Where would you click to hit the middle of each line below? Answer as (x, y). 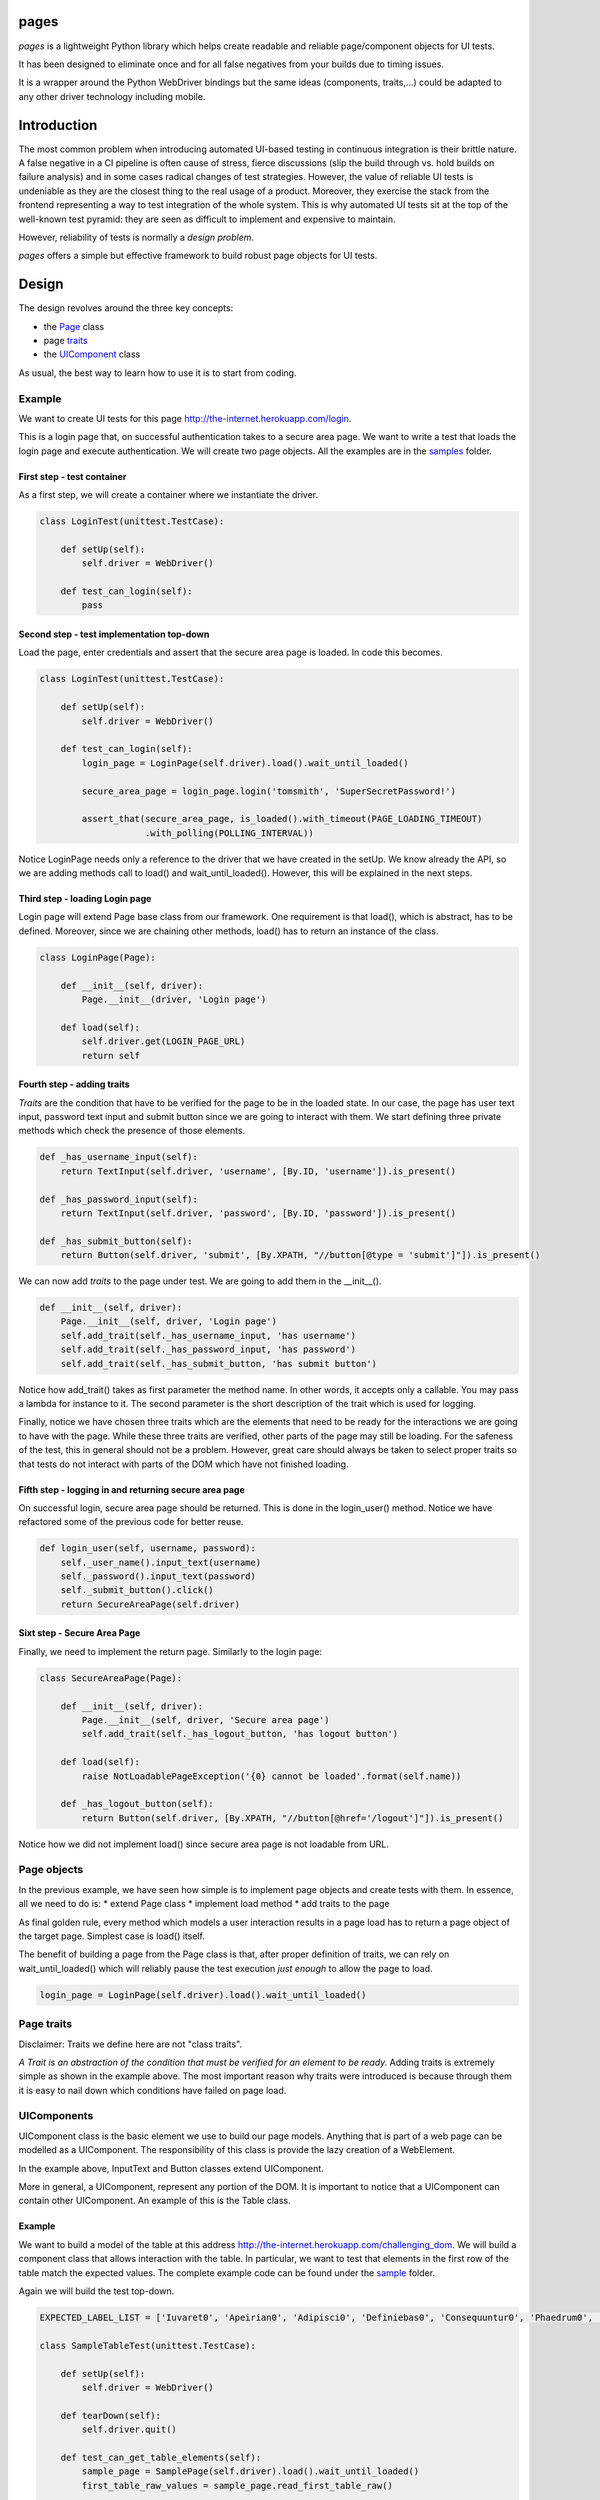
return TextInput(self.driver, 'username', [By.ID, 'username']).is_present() (258, 1171)
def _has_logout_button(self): (137, 1804)
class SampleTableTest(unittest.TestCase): (148, 2345)
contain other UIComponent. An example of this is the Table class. (154, 2201)
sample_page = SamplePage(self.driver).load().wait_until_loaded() (250, 2471)
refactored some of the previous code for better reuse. (131, 1522)
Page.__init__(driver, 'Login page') (174, 999)
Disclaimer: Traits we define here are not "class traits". (130, 2044)
